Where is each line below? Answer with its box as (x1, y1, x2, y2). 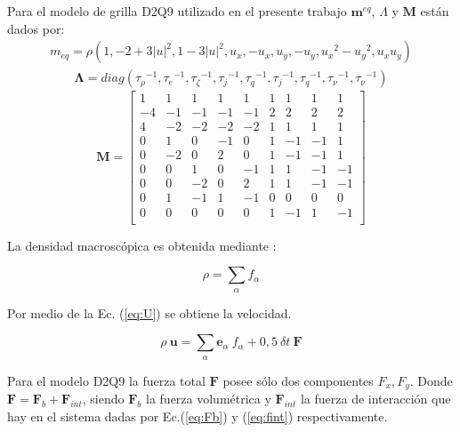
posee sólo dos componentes (222, 371, 374, 389)
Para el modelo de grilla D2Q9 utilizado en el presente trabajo (7, 2, 347, 20)
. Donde (409, 371, 453, 389)
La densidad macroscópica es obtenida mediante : (7, 236, 277, 254)
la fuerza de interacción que (300, 388, 451, 407)
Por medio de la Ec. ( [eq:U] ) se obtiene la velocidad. (7, 303, 292, 322)
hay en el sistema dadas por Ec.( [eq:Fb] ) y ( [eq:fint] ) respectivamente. (7, 406, 388, 425)
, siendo (82, 388, 125, 407)
